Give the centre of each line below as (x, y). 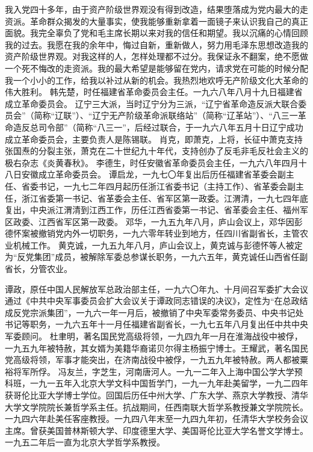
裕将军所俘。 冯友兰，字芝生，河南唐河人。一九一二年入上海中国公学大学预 (154, 371)
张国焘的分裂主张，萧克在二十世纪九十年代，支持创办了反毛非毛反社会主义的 (156, 151)
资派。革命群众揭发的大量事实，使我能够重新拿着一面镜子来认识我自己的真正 (156, 21)
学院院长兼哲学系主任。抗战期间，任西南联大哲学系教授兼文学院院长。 (169, 407)
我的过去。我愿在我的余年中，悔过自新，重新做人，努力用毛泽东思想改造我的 (156, 44)
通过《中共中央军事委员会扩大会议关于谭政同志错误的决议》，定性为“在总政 (152, 301)
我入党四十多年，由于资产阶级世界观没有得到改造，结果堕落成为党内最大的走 (156, 9)
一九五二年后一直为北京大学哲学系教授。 (85, 442)
